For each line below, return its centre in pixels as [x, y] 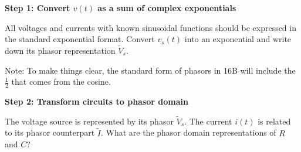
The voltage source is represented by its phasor [89, 121]
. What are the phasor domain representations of [188, 132]
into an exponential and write [238, 39]
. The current [208, 121]
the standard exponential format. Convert [80, 39]
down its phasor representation [60, 50]
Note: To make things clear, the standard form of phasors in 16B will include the [150, 70]
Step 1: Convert [38, 8]
